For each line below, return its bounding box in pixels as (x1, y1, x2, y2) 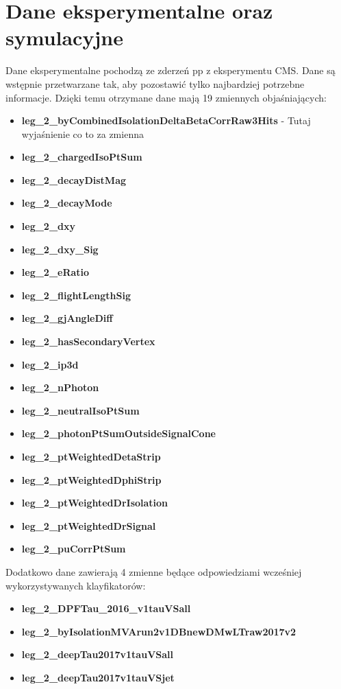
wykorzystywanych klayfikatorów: (5, 578, 146, 592)
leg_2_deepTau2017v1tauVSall (21, 647, 173, 662)
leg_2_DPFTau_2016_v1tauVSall (21, 601, 191, 616)
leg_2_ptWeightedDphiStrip (21, 472, 162, 487)
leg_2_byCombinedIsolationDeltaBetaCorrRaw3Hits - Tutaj (21, 113, 311, 128)
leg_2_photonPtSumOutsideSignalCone (21, 426, 216, 441)
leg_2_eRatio (21, 265, 90, 279)
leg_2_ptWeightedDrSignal (21, 518, 156, 533)
